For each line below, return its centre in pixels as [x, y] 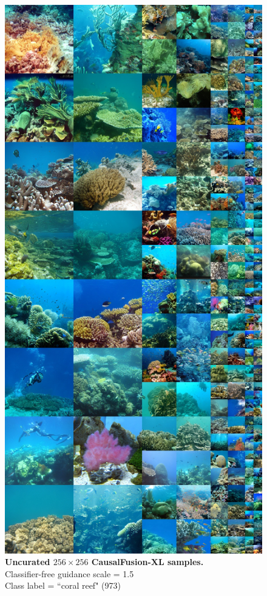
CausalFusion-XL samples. [147, 562]
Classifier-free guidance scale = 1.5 [69, 573]
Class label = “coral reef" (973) [63, 585]
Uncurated [28, 562]
